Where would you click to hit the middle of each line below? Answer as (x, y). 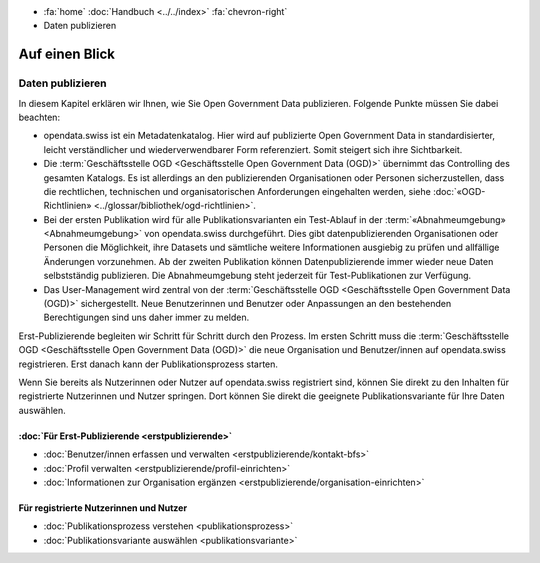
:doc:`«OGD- (459, 191)
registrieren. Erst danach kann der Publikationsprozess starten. (148, 364)
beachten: (39, 117)
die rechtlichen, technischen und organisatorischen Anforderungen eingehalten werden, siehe (237, 191)
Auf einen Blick (66, 54)
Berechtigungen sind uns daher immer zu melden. (146, 317)
